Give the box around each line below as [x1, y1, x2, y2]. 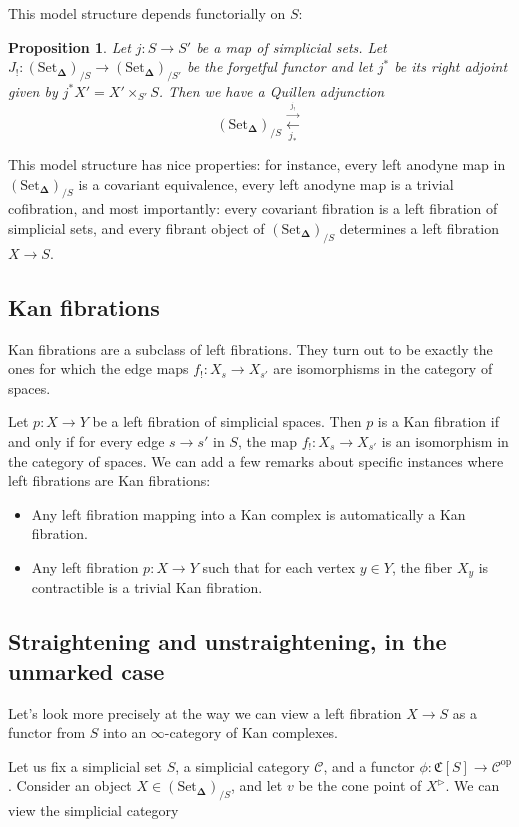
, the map [237, 431, 298, 451]
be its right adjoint [394, 56, 508, 77]
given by [8, 80, 58, 101]
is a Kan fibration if [377, 411, 499, 432]
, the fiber [391, 556, 453, 577]
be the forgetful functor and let [186, 56, 373, 77]
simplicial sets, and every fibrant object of [8, 218, 265, 239]
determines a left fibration [339, 218, 499, 239]
